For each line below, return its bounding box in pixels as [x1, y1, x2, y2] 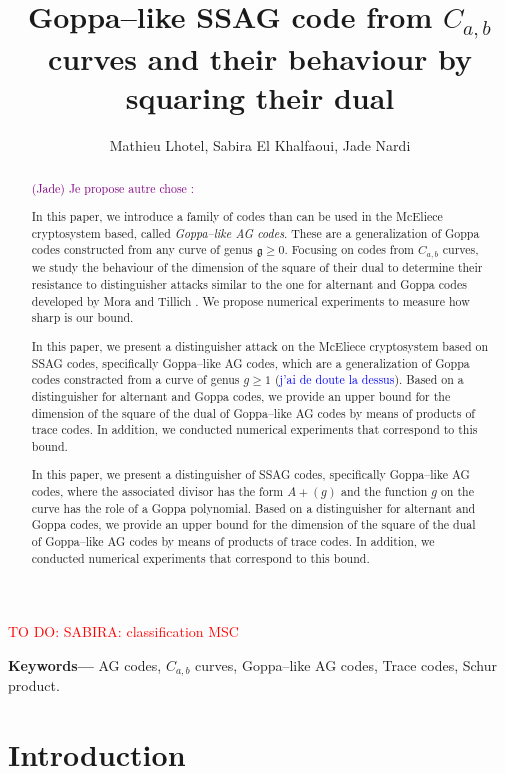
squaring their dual [125, 77, 395, 118]
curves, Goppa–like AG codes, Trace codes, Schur [195, 654, 498, 675]
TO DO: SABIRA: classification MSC [8, 621, 239, 642]
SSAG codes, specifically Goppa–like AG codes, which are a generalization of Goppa [31, 354, 470, 371]
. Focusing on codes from [284, 241, 415, 258]
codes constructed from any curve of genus [31, 241, 253, 258]
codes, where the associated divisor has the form [31, 483, 284, 500]
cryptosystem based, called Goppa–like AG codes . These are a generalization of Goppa [31, 224, 480, 241]
